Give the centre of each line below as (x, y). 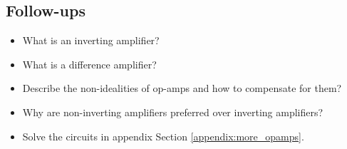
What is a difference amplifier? (89, 64)
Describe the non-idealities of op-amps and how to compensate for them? (182, 88)
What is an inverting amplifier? (91, 40)
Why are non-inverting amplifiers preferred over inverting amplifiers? (173, 112)
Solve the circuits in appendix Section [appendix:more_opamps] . (163, 136)
